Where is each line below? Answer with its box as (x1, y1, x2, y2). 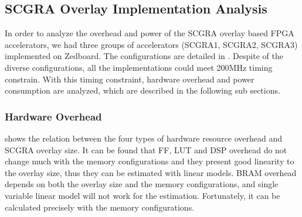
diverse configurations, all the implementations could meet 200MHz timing (5, 61, 273, 73)
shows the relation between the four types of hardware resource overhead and (5, 132, 283, 144)
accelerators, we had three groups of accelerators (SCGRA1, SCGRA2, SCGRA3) (5, 38, 298, 50)
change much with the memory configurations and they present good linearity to (5, 155, 294, 167)
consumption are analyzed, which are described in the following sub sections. (5, 84, 280, 97)
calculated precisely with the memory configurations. (5, 201, 195, 213)
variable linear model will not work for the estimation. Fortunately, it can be (5, 189, 280, 201)
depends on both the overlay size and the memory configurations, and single (5, 178, 279, 190)
